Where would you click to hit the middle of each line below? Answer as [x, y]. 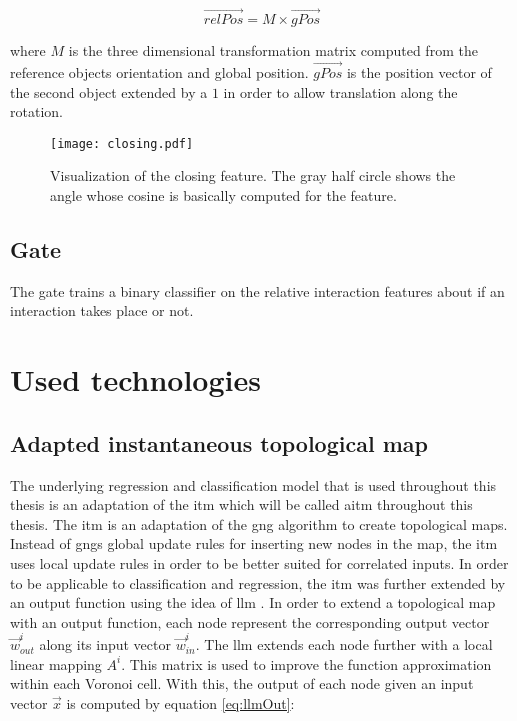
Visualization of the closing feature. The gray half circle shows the [253, 175]
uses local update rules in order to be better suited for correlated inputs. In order [259, 563]
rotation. [36, 111]
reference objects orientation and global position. [159, 72]
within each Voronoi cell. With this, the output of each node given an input [242, 683]
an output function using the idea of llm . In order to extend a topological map [253, 602]
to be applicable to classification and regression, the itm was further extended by [258, 582]
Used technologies [135, 379]
